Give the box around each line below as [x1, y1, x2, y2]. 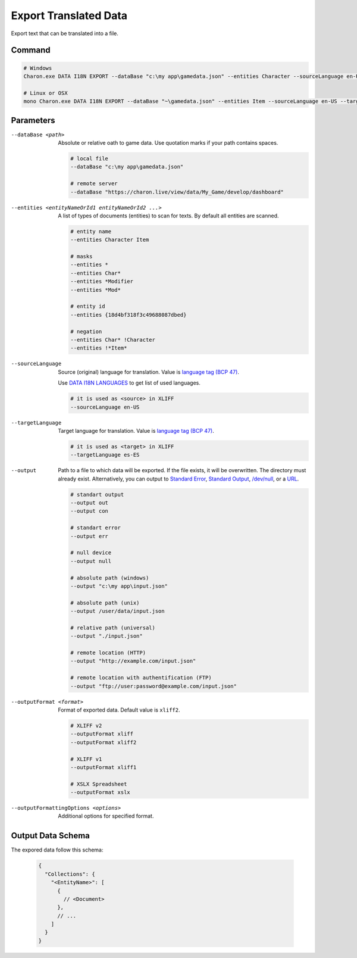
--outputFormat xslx [70, 789, 130, 796]
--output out [70, 500, 108, 506]
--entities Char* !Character [70, 336, 156, 343]
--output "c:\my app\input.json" [70, 582, 168, 589]
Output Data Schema [11, 831, 90, 841]
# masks [70, 253, 93, 260]
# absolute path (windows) [70, 575, 149, 581]
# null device [70, 550, 112, 556]
